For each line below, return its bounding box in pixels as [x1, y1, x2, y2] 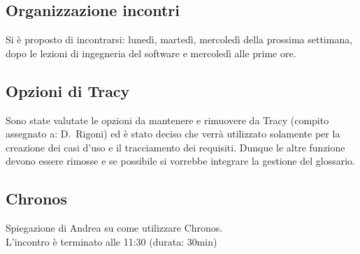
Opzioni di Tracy [6, 80, 130, 101]
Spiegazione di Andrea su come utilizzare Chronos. [6, 221, 223, 235]
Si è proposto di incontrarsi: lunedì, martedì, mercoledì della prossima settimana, [6, 32, 353, 47]
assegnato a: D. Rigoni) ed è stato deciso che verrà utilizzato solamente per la [6, 126, 340, 141]
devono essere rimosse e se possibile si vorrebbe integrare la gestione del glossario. [6, 154, 355, 168]
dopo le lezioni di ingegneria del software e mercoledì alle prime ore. [6, 45, 296, 60]
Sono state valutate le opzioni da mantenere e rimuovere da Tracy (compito [6, 112, 329, 127]
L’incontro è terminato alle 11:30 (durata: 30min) [6, 234, 217, 248]
